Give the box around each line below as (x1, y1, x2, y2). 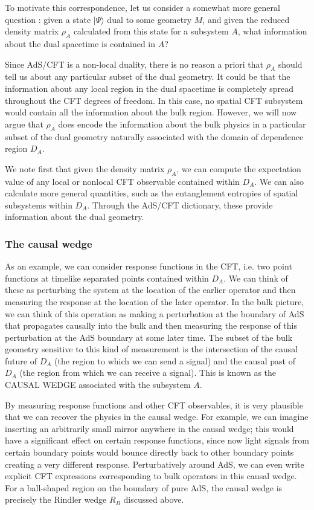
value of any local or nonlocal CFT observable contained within (5, 175, 240, 187)
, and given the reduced (202, 13, 290, 25)
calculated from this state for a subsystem (73, 25, 229, 37)
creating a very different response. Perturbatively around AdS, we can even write (5, 457, 304, 470)
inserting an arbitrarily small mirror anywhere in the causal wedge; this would (5, 422, 294, 434)
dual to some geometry (107, 13, 192, 25)
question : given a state (5, 13, 91, 25)
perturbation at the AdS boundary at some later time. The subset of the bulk (5, 331, 293, 343)
